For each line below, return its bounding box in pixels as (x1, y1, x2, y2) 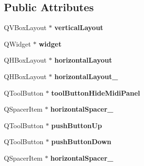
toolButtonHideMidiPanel (51, 87, 140, 98)
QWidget (4, 38, 31, 49)
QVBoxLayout (4, 22, 47, 33)
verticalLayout (54, 22, 103, 33)
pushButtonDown (51, 136, 112, 147)
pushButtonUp (51, 120, 102, 130)
